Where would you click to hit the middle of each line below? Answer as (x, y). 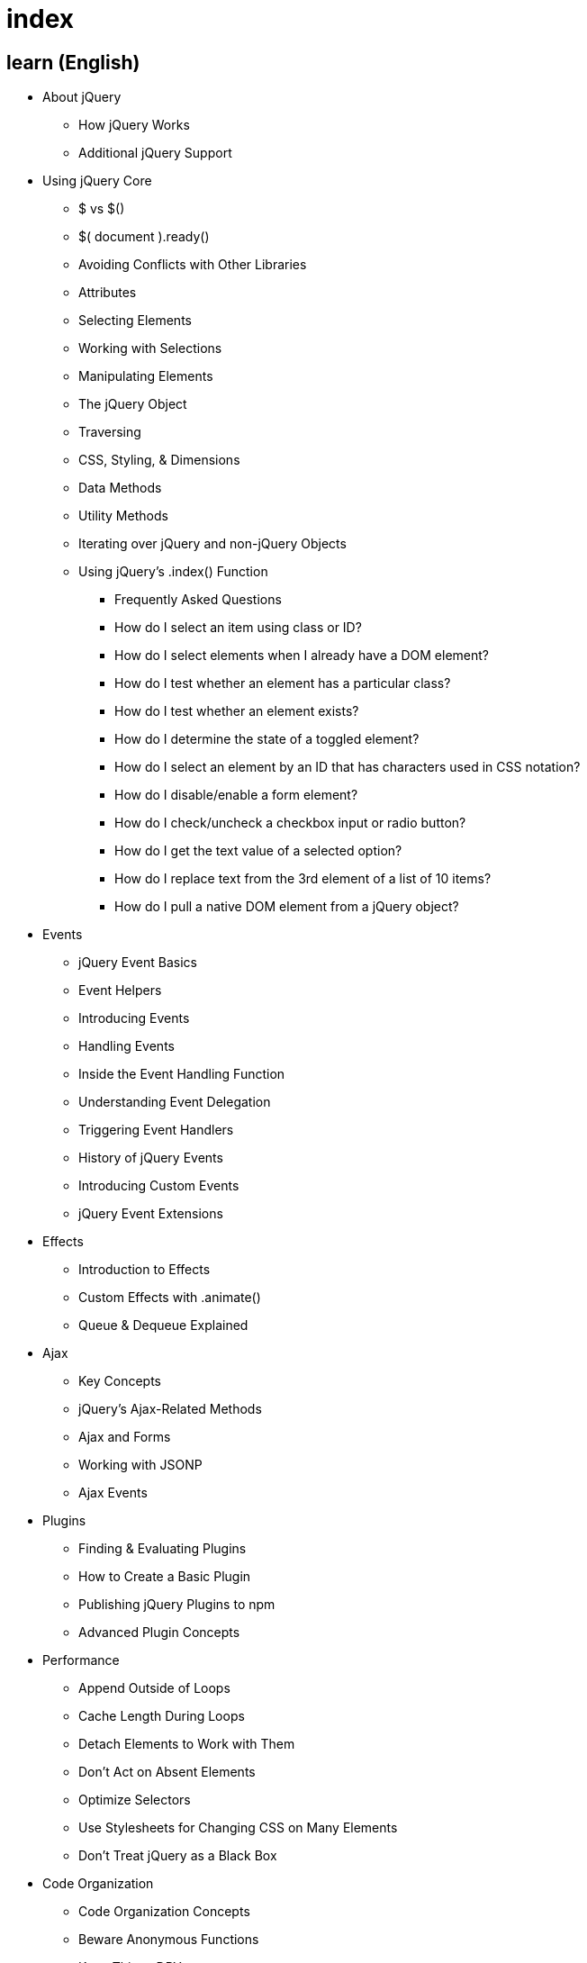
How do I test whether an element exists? (237, 711)
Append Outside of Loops (154, 1688)
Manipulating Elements (146, 376)
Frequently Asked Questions (198, 600)
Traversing (110, 432)
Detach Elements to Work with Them (187, 1744)
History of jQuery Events (151, 1158)
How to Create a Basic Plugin (165, 1577)
